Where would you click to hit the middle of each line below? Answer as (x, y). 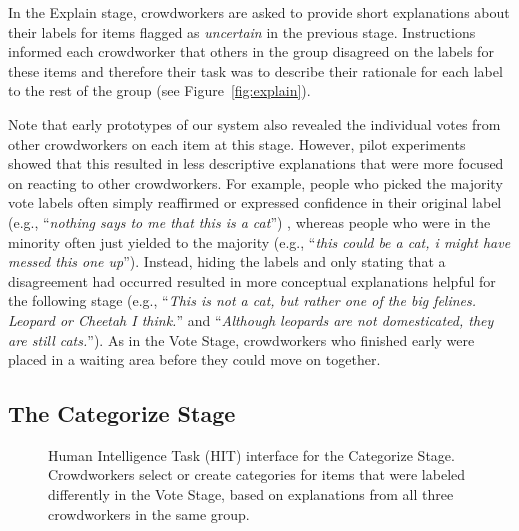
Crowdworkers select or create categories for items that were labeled (257, 474)
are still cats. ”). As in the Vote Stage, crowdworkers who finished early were (241, 339)
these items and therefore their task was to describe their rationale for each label (255, 70)
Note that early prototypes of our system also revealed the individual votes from (254, 123)
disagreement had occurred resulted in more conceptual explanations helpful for (252, 280)
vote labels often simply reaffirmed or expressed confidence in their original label (255, 202)
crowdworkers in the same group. (149, 513)
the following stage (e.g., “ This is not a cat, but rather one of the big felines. (242, 300)
